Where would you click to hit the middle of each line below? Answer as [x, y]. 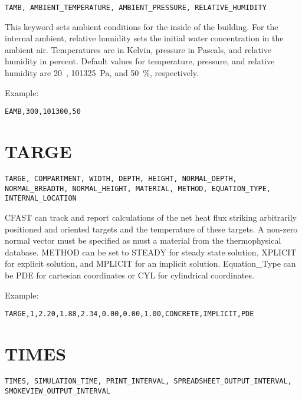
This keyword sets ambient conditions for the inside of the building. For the [142, 26]
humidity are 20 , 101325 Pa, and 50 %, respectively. [102, 73]
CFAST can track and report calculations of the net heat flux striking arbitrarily [151, 217]
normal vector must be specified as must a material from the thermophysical [143, 240]
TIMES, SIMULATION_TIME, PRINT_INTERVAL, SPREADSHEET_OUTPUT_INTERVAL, [148, 381]
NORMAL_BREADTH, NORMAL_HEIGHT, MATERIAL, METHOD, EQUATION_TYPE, [138, 188]
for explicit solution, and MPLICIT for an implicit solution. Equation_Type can [150, 263]
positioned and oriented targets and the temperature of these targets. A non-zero [151, 229]
